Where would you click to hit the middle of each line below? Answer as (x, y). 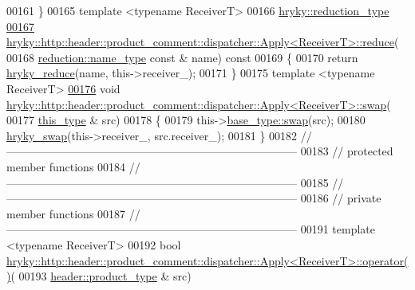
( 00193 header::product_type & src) (101, 276)
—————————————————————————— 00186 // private (194, 198)
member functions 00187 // (73, 213)
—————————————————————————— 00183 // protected (200, 151)
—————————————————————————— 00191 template (191, 229)
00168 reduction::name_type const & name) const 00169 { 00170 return (182, 57)
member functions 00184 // (73, 166)
